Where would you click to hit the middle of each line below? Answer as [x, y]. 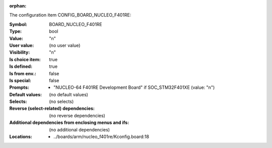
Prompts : [19, 87]
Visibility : [20, 52]
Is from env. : [23, 73]
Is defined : [21, 66]
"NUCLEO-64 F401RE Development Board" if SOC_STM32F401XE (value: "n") [134, 87]
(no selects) [61, 102]
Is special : [20, 80]
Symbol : [18, 24]
